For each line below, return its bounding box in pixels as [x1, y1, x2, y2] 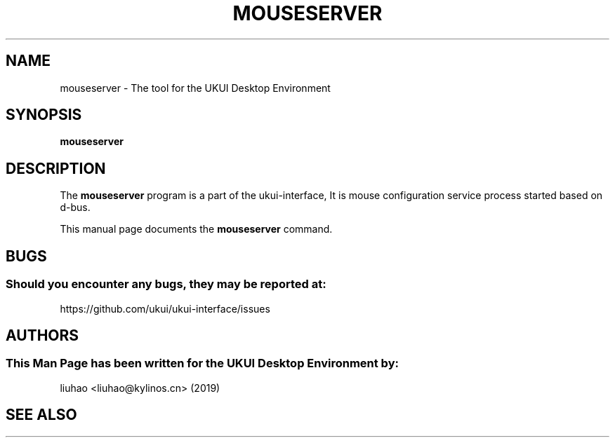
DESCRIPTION [6, 159, 106, 177]
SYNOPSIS [6, 106, 82, 124]
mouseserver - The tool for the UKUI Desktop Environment [60, 81, 331, 94]
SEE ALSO [6, 406, 77, 424]
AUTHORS [6, 326, 79, 344]
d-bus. [60, 201, 91, 214]
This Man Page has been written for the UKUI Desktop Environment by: [6, 356, 399, 371]
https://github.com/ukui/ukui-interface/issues [60, 302, 270, 315]
